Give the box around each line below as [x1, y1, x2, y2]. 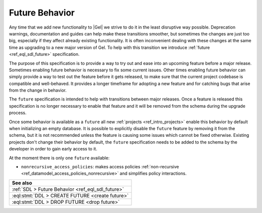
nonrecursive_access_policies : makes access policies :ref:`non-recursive [21, 164, 179, 169]
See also [12, 180, 33, 186]
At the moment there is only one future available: [9, 155, 110, 161]
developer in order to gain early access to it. [9, 146, 98, 152]
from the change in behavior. [9, 87, 67, 93]
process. [9, 110, 27, 116]
